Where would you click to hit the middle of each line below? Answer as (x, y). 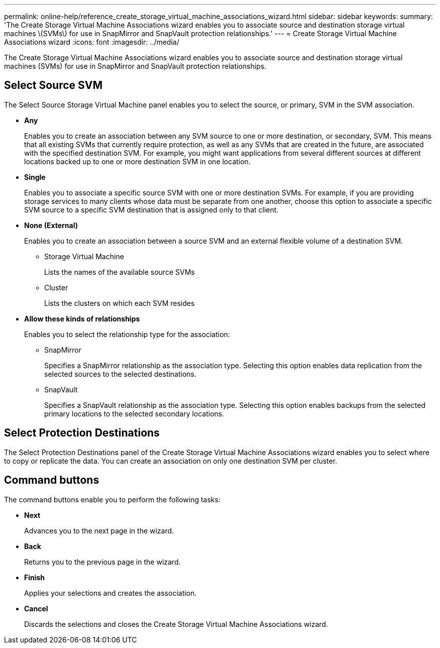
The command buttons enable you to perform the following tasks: (112, 499)
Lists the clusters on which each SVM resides (120, 303)
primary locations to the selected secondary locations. (134, 413)
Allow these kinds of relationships (82, 318)
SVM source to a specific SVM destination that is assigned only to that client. (151, 209)
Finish (35, 577)
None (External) (51, 225)
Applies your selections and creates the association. (111, 593)
